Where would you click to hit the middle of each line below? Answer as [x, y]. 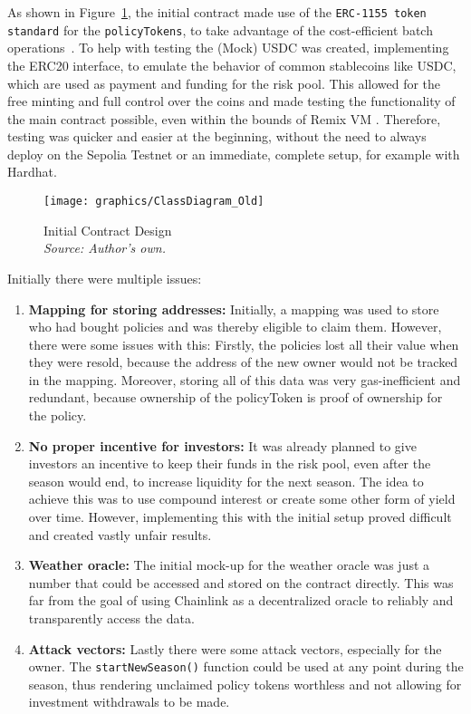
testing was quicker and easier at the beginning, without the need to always [217, 136]
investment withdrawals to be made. [129, 702]
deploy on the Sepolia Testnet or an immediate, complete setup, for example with [234, 154]
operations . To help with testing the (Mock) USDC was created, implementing [228, 48]
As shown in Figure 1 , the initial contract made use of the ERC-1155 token [217, 12]
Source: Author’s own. [105, 248]
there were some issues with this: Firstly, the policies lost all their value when [244, 344]
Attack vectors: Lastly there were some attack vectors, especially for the [235, 648]
